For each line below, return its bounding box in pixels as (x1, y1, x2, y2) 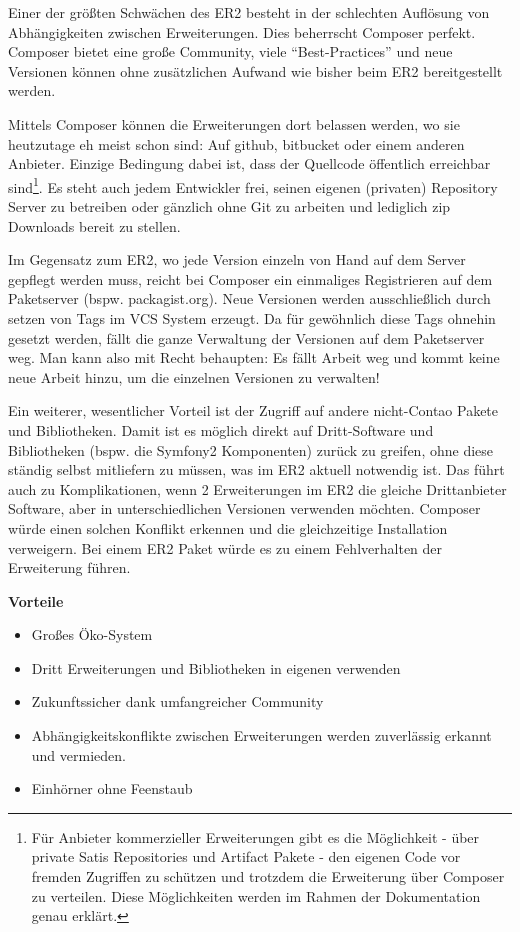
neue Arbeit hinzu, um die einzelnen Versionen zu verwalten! (8, 366, 380, 387)
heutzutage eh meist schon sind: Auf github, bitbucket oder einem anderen (8, 133, 465, 154)
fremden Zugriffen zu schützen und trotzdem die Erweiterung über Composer (31, 866, 505, 887)
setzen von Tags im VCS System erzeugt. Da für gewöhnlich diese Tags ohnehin (8, 307, 496, 328)
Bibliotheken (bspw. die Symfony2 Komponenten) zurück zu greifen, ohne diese (8, 439, 493, 460)
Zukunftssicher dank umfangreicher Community (31, 691, 324, 712)
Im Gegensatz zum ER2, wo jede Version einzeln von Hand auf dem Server (8, 249, 466, 270)
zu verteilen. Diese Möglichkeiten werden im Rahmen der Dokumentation (31, 885, 481, 906)
